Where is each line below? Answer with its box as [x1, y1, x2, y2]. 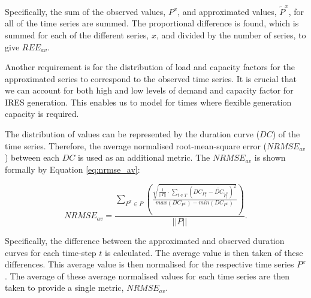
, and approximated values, [177, 5, 277, 17]
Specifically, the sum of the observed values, [5, 5, 166, 17]
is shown [254, 151, 286, 164]
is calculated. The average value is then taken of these [105, 246, 303, 258]
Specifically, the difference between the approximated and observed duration [5, 234, 285, 246]
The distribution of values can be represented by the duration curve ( [5, 128, 260, 140]
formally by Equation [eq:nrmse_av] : [5, 162, 140, 175]
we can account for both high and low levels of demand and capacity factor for [5, 84, 294, 97]
